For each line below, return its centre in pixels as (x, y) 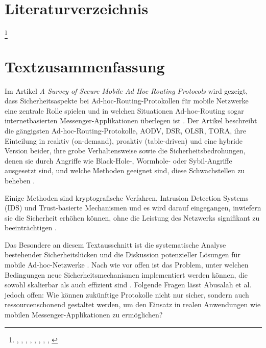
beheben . (20, 180)
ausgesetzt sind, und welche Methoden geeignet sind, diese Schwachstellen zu (125, 170)
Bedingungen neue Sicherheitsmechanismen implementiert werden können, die (126, 274)
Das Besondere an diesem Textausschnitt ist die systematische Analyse (115, 244)
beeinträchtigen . (31, 227)
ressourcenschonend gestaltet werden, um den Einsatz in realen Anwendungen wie (133, 304)
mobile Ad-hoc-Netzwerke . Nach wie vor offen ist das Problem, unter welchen (127, 265)
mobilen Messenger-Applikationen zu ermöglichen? (84, 315)
